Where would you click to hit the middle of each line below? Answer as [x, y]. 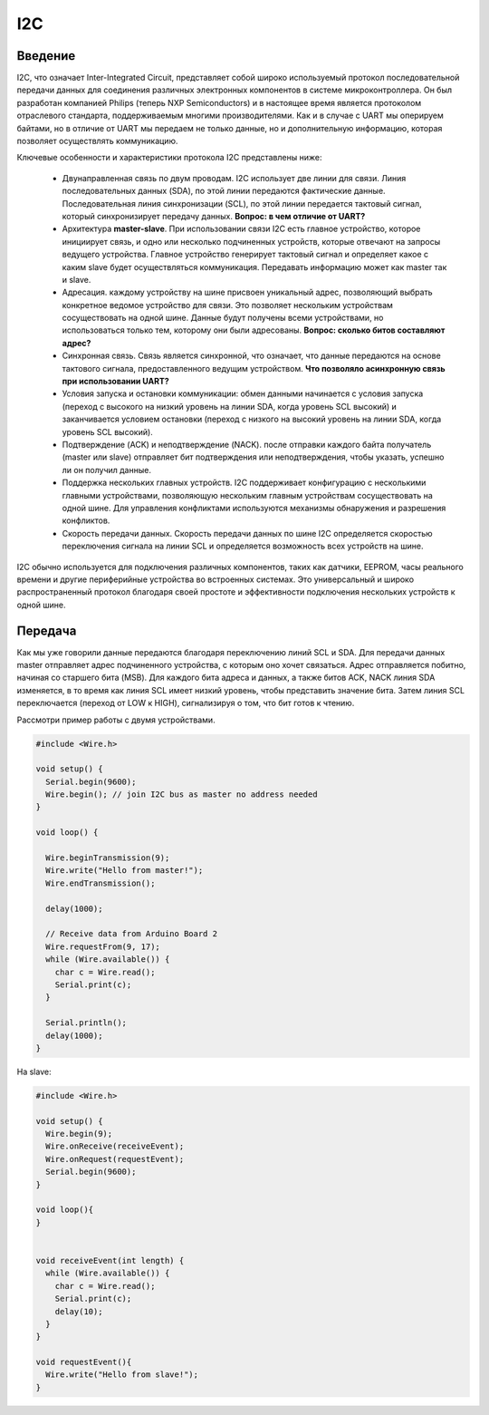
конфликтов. [86, 520]
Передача [47, 630]
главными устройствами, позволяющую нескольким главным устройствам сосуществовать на [248, 495]
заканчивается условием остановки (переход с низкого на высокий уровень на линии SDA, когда [252, 419]
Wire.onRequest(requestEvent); [115, 1159]
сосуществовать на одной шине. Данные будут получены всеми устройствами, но [223, 318]
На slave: [34, 1071]
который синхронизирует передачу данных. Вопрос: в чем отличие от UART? [214, 216]
